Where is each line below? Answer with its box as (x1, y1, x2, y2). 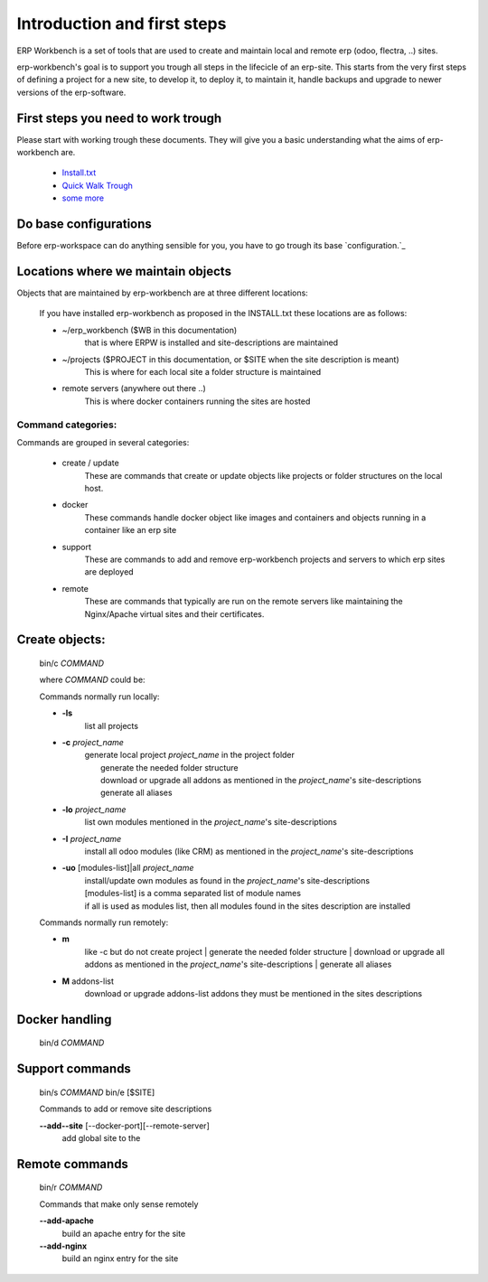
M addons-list (61, 976, 115, 987)
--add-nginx (39, 1240, 88, 1251)
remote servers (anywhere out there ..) (61, 383, 207, 394)
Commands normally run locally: (39, 691, 160, 702)
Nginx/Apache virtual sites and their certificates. (84, 608, 265, 619)
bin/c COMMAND (39, 658, 104, 669)
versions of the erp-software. (16, 87, 127, 98)
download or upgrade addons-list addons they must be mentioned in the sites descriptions (84, 987, 423, 998)
